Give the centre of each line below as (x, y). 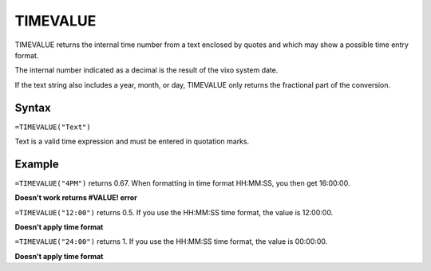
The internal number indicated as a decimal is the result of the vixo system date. (146, 70)
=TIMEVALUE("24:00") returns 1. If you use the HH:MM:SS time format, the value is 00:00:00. (171, 242)
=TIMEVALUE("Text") (53, 127)
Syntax (33, 108)
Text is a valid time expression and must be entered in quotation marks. (132, 141)
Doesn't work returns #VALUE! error (76, 198)
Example (37, 164)
